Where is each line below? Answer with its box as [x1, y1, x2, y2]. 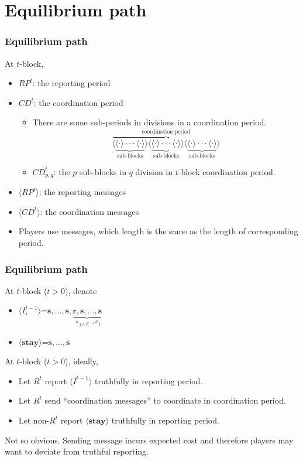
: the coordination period [33, 96, 123, 108]
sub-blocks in [80, 165, 126, 177]
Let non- [18, 414, 50, 426]
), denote [65, 284, 97, 296]
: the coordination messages [40, 205, 139, 217]
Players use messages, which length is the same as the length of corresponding [18, 225, 298, 237]
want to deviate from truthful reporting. [5, 445, 149, 457]
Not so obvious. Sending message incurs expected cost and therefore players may [5, 433, 294, 446]
